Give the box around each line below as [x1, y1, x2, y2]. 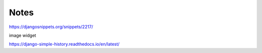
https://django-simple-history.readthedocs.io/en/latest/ [9, 41, 120, 47]
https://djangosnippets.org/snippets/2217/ [9, 24, 93, 30]
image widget [9, 32, 36, 38]
